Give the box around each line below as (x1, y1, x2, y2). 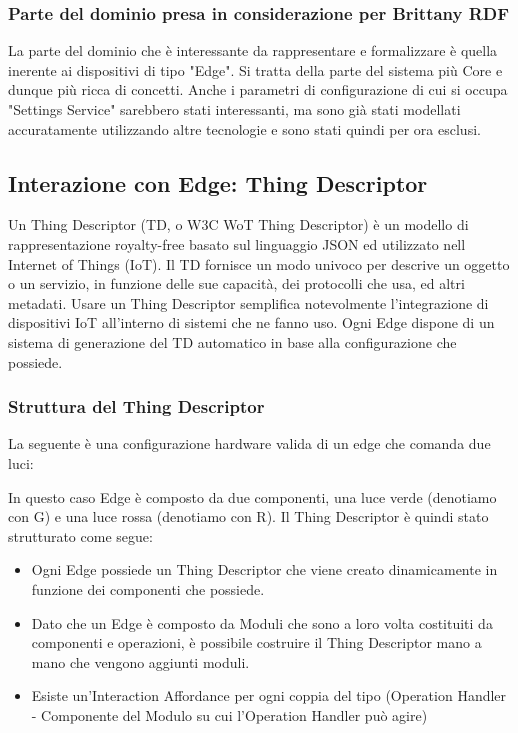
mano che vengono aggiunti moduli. (31, 651, 250, 672)
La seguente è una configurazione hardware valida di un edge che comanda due (8, 433, 491, 454)
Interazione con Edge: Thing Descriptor (8, 167, 428, 198)
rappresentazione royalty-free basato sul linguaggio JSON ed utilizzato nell (8, 233, 466, 254)
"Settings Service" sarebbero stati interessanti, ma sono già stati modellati (8, 99, 461, 119)
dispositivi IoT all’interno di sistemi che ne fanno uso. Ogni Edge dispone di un (8, 312, 495, 333)
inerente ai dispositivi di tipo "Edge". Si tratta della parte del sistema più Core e (8, 59, 503, 80)
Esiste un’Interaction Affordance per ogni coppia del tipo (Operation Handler (31, 685, 507, 706)
